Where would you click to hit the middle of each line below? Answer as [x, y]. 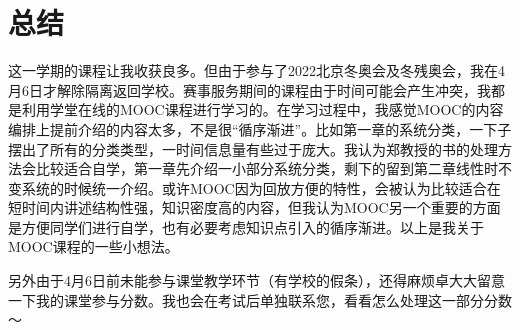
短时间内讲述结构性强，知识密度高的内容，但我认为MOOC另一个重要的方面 [254, 207]
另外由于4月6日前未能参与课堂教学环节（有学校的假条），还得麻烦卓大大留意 [256, 280]
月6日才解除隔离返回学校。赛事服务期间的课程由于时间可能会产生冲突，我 [249, 89]
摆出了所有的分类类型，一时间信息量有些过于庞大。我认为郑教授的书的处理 [253, 148]
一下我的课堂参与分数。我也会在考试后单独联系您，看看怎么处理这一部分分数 [260, 299]
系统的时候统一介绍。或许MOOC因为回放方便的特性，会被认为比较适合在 [261, 187]
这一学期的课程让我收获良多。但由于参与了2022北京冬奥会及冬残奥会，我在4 [256, 70]
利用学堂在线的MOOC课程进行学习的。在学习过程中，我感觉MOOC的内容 [262, 109]
